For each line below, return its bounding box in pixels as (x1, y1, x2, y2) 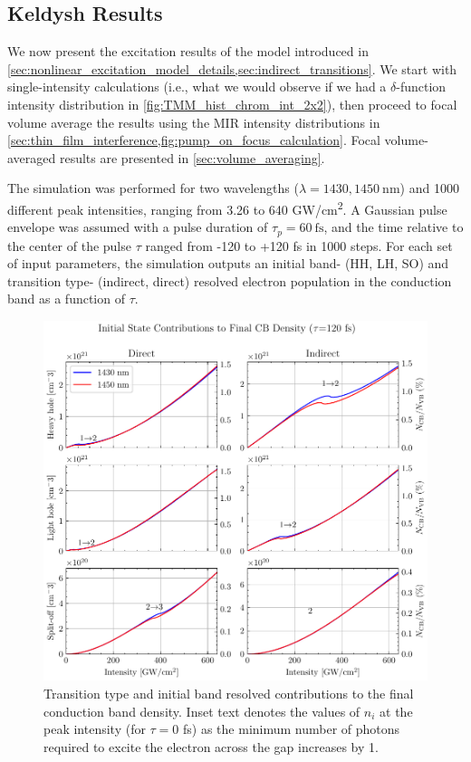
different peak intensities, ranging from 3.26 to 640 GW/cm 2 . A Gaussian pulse (7, 197, 447, 218)
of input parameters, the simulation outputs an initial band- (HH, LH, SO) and (7, 254, 449, 273)
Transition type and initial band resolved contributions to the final (43, 684, 414, 702)
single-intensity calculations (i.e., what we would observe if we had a (7, 77, 387, 96)
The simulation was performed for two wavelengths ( (7, 178, 299, 198)
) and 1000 (399, 178, 459, 198)
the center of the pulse (7, 236, 131, 255)
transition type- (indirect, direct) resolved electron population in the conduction (7, 271, 452, 290)
